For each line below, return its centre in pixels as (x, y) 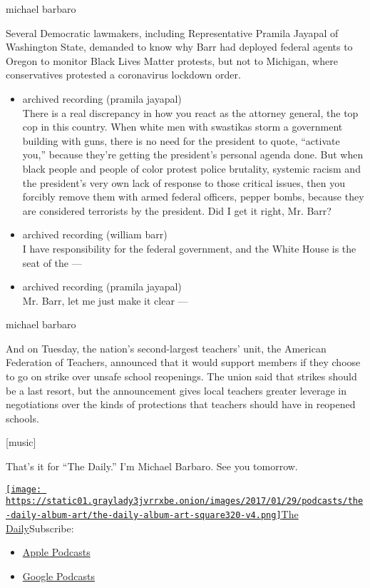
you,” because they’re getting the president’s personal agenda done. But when (193, 154)
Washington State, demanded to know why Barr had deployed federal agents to (179, 47)
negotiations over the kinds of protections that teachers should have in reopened (181, 404)
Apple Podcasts (56, 552)
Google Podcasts (58, 576)
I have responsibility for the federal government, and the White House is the (189, 248)
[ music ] (21, 442)
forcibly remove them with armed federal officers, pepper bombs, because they (193, 197)
